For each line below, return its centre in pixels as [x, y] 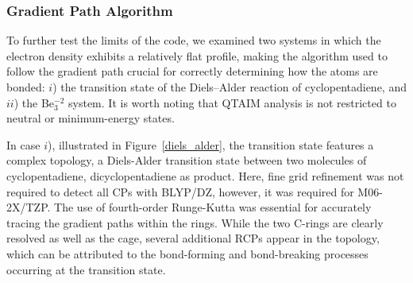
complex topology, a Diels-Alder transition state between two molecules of [187, 160]
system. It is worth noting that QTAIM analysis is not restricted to [232, 102]
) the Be [34, 102]
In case [23, 144]
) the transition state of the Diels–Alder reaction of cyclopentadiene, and [230, 87]
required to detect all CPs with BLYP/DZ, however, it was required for [180, 191]
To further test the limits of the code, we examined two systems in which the [194, 40]
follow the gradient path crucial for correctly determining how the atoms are [192, 71]
